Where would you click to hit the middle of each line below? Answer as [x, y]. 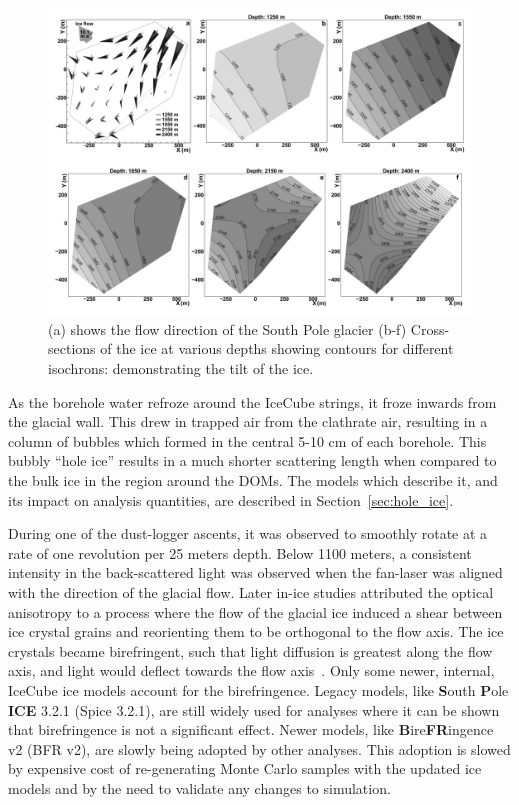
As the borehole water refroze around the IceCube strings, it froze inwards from [252, 401]
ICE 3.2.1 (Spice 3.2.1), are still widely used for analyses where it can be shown [254, 709]
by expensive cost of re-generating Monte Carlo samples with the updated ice [245, 768]
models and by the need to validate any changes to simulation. [199, 787]
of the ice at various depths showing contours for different [277, 348]
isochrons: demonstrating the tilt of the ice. [181, 368]
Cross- [430, 328]
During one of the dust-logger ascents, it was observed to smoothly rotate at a [248, 533]
